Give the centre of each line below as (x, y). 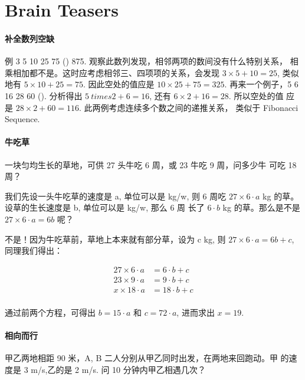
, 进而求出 (196, 312)
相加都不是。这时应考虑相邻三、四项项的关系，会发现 (116, 72)
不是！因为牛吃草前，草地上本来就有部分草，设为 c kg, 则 (115, 239)
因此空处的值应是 (121, 84)
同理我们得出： (34, 250)
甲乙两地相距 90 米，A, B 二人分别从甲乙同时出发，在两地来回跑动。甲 (141, 358)
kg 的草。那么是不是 (261, 207)
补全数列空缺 (29, 38)
